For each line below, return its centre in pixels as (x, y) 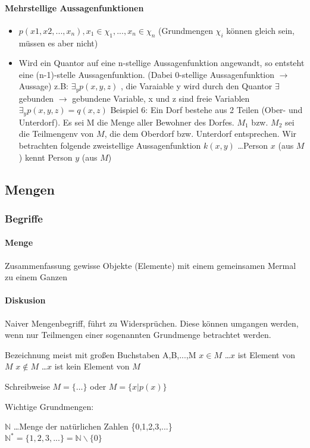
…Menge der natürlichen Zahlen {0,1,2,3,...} (93, 426)
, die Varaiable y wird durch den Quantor (197, 86)
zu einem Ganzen (36, 277)
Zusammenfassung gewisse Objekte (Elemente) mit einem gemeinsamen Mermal (151, 265)
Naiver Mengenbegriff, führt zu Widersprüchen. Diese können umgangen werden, (152, 323)
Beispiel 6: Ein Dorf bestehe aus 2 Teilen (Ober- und (206, 110)
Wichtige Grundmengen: (49, 406)
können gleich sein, (261, 30)
